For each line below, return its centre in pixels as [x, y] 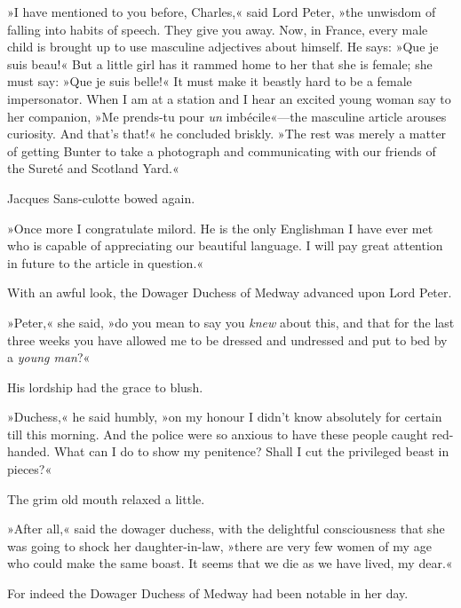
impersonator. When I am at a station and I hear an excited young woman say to [229, 98]
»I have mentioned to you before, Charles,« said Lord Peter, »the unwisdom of [222, 12]
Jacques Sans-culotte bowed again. [101, 197]
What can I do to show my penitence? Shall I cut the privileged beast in [251, 451]
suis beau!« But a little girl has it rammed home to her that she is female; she [220, 63]
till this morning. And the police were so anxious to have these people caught [218, 434]
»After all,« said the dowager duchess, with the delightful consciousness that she [226, 529]
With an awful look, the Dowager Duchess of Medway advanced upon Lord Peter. [230, 292]
